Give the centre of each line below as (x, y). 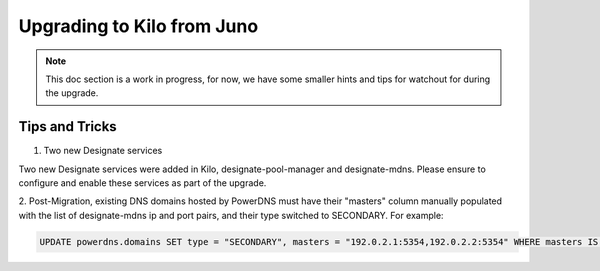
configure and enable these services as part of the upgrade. (142, 183)
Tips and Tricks (67, 126)
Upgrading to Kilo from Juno (138, 26)
